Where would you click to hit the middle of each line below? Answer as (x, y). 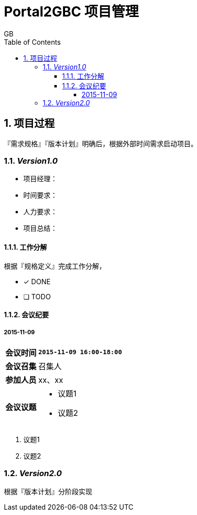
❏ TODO (37, 296)
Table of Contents (33, 42)
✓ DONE (37, 281)
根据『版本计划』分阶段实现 (48, 491)
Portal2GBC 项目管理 (71, 12)
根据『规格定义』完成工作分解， (55, 266)
